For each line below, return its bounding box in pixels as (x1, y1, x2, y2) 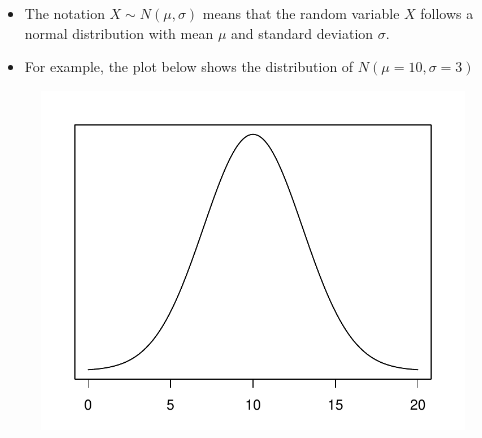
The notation (24, 3, 105, 23)
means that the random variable (202, 3, 400, 23)
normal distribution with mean (24, 22, 214, 43)
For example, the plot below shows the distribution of (24, 56, 354, 77)
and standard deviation (230, 22, 374, 43)
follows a (420, 3, 474, 23)
